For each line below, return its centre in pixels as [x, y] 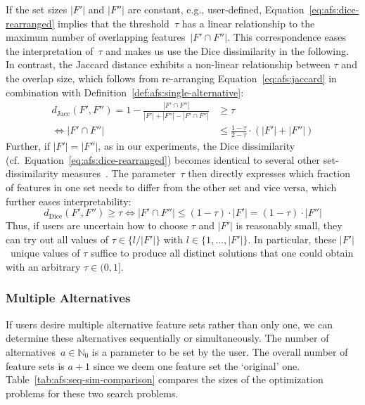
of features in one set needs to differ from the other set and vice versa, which [171, 187]
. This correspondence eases [287, 37]
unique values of [45, 253]
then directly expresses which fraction [269, 173]
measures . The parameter [119, 173]
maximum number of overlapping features [96, 37]
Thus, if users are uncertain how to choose [97, 225]
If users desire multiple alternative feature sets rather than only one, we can [169, 324]
